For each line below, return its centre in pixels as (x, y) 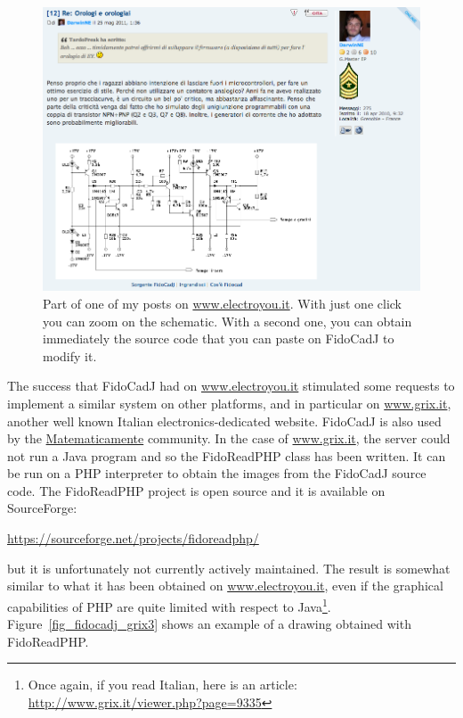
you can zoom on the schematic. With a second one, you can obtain (227, 321)
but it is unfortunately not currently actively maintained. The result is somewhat (229, 568)
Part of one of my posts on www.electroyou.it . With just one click (223, 303)
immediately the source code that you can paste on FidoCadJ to (219, 338)
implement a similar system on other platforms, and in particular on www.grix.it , (229, 403)
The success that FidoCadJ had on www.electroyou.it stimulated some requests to (231, 386)
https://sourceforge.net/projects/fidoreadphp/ (133, 538)
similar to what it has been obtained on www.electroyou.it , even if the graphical (225, 586)
